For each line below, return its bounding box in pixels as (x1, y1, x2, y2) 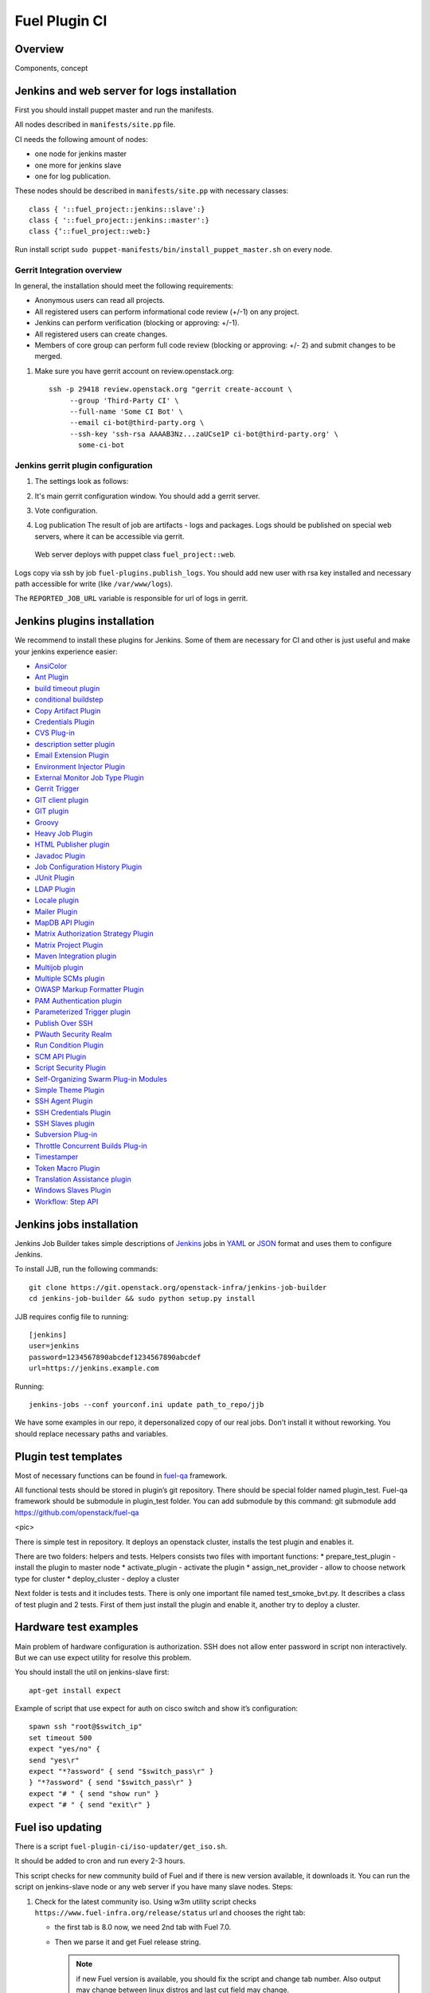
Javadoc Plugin (34, 851, 86, 860)
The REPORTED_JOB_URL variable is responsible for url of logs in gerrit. (14, 594, 248, 603)
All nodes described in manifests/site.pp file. (14, 120, 176, 129)
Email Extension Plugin (34, 750, 109, 761)
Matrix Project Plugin (34, 940, 104, 949)
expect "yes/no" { (29, 1744, 101, 1754)
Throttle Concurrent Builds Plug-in (34, 1141, 147, 1150)
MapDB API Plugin (34, 918, 95, 928)
